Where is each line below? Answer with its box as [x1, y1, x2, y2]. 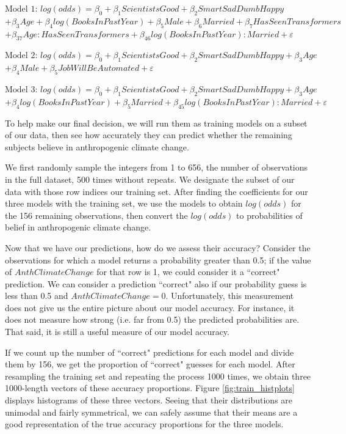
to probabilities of [236, 208, 303, 221]
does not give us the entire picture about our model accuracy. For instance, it [5, 301, 295, 314]
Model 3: [5, 85, 38, 94]
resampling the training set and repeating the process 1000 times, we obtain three [5, 369, 311, 382]
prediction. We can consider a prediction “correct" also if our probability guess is [5, 277, 307, 290]
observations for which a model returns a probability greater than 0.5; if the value [5, 253, 311, 266]
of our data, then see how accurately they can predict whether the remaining [5, 128, 292, 141]
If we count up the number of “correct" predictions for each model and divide [5, 345, 294, 358]
